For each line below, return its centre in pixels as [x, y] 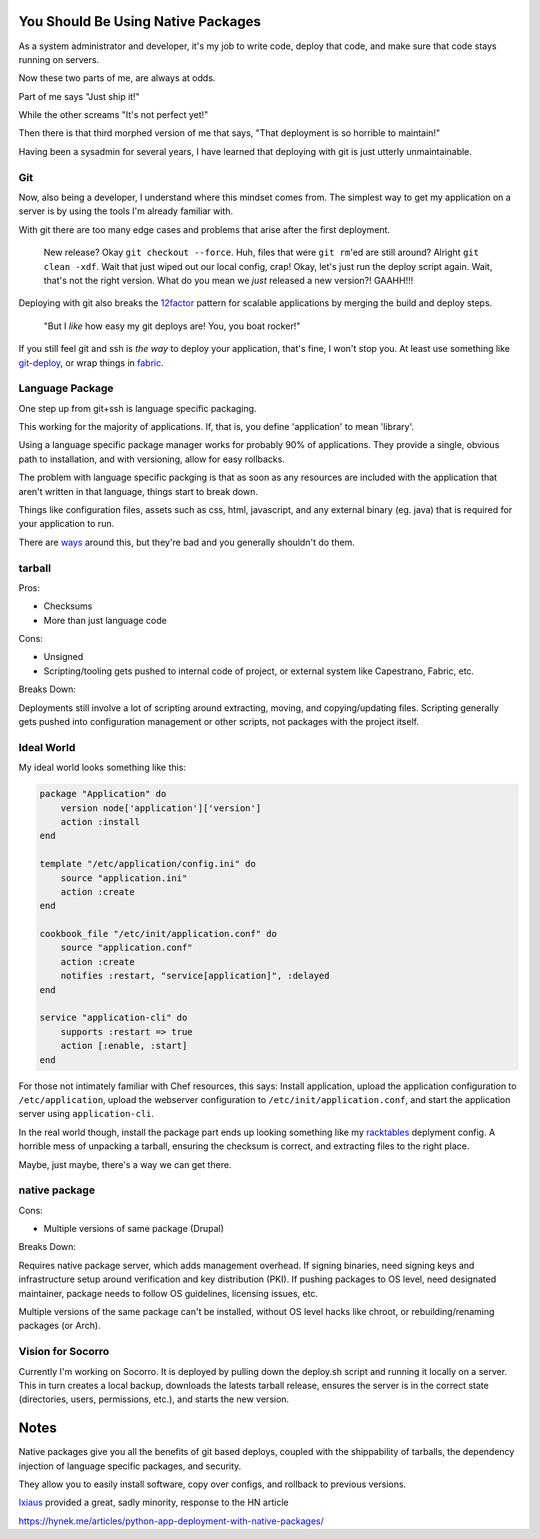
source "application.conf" [127, 948]
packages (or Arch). [59, 1326]
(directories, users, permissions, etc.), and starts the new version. [154, 1399]
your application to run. [66, 524]
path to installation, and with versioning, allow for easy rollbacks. [151, 459]
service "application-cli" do [113, 1018]
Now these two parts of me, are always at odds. [117, 78]
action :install [100, 821]
